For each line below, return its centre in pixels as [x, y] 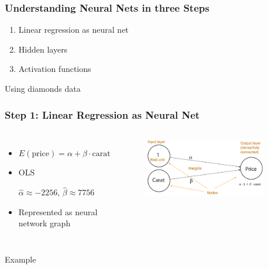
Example [20, 259]
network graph [44, 223]
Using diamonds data [43, 88]
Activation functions [55, 69]
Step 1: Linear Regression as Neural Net [102, 114]
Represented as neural [58, 211]
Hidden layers [43, 49]
